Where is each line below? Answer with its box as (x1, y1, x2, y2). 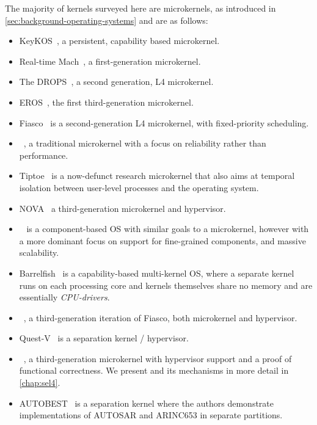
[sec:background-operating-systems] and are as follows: (5, 13, 208, 26)
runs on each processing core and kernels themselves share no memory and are (19, 278, 313, 291)
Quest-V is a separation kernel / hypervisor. (19, 332, 189, 344)
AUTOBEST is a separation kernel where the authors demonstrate (19, 396, 274, 409)
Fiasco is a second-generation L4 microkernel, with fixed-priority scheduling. (19, 116, 309, 129)
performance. (19, 148, 68, 161)
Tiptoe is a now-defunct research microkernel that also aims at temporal (19, 169, 295, 182)
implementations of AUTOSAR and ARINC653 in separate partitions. (19, 409, 283, 421)
